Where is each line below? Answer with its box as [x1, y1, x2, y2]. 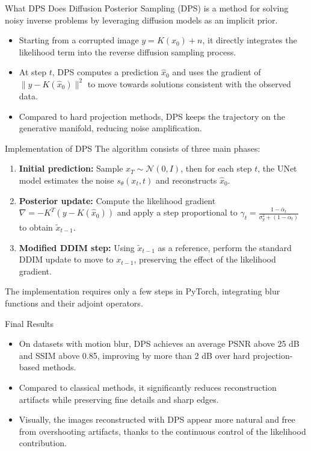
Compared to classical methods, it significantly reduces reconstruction [19, 381, 277, 393]
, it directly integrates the [202, 34, 297, 46]
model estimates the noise [19, 173, 114, 186]
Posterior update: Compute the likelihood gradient [19, 194, 216, 207]
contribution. [19, 437, 67, 449]
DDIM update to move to [19, 253, 114, 266]
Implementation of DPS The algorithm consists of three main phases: [5, 142, 260, 154]
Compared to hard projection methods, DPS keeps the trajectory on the [19, 110, 285, 122]
